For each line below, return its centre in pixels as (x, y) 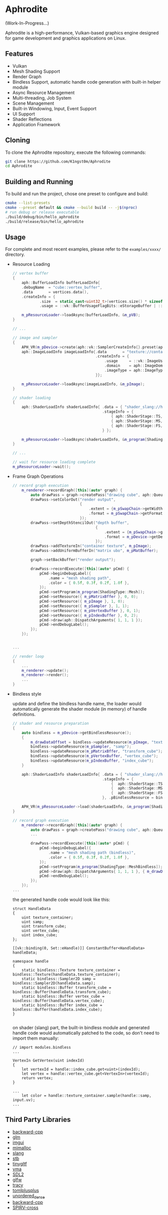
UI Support (23, 114)
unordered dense (28, 1196)
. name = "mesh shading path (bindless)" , (92, 853)
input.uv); (24, 1100)
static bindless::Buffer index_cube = (62, 1005)
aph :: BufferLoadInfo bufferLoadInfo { (61, 283)
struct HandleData (31, 908)
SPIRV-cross (25, 1207)
